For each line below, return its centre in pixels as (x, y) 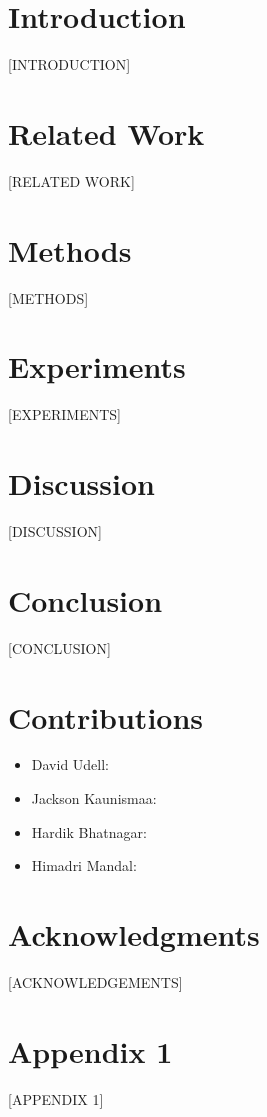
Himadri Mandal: (84, 865)
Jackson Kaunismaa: (94, 798)
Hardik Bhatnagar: (89, 831)
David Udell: (70, 764)
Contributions (106, 716)
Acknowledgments (134, 934)
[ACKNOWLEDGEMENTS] (95, 981)
